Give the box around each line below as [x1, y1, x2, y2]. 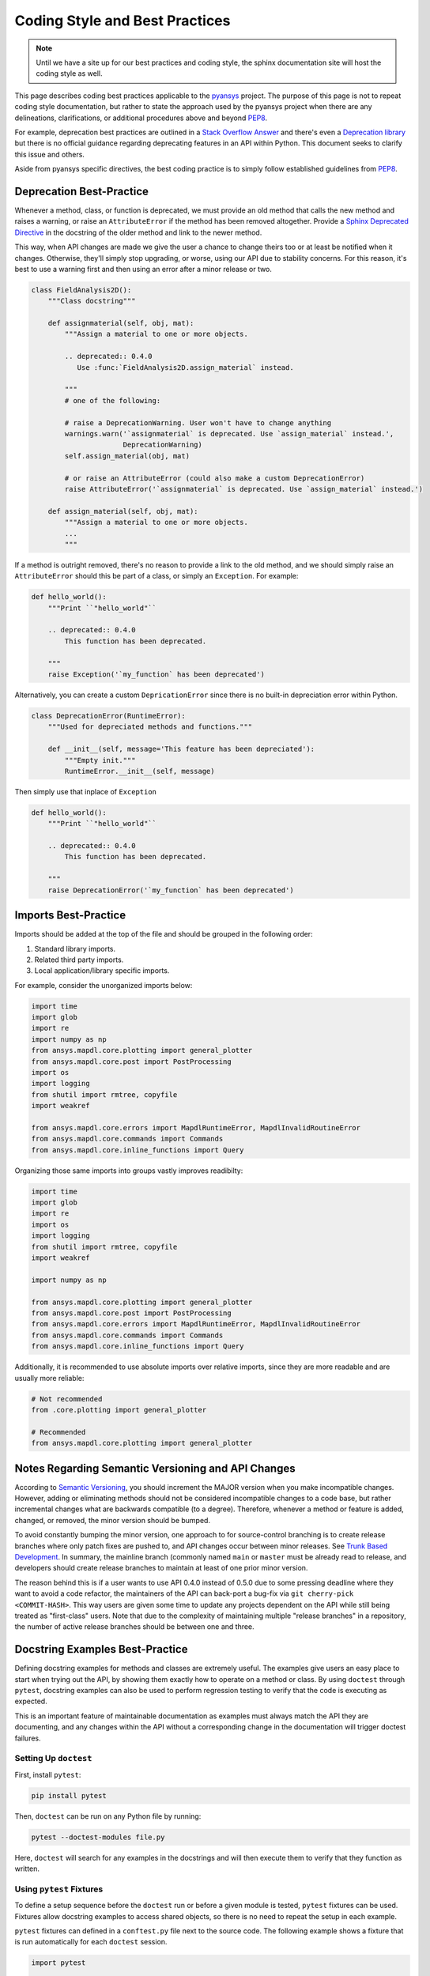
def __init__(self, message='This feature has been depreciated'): [47, 745, 315, 754]
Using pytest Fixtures [14, 1884, 104, 1895]
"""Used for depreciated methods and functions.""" [47, 722, 253, 731]
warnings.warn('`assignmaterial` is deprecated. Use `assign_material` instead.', [64, 429, 394, 438]
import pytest [31, 1959, 86, 1967]
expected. [14, 1696, 47, 1706]
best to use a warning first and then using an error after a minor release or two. [14, 264, 273, 273]
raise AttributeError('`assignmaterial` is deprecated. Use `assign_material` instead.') [64, 485, 423, 493]
